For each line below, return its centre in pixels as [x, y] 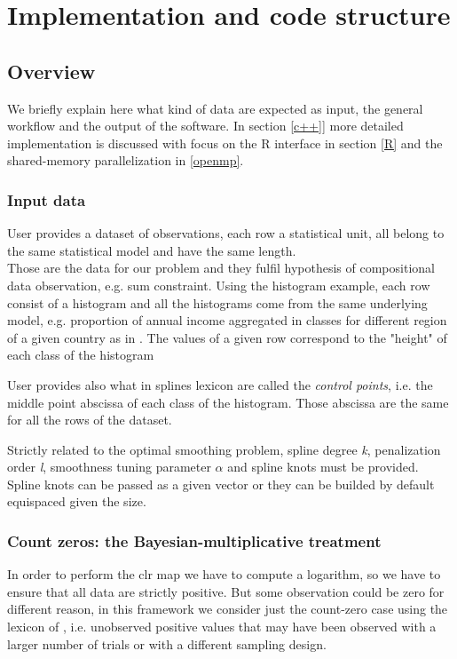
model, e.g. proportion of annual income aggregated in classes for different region [227, 320]
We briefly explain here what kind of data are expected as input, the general [215, 108]
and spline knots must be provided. [323, 467]
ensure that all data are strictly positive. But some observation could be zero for [226, 591]
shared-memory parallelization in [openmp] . [126, 160]
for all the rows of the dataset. [90, 420]
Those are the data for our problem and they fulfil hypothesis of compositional [221, 268]
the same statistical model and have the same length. [152, 250]
